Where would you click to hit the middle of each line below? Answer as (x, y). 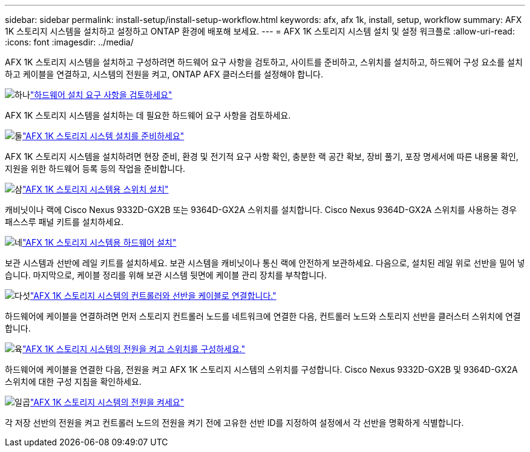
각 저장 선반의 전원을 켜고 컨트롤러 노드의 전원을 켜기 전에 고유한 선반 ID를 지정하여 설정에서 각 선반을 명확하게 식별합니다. (234, 423)
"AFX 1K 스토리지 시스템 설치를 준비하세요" (103, 136)
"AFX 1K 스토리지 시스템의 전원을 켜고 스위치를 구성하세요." (134, 349)
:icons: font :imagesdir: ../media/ (69, 42)
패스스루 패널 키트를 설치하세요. (64, 222)
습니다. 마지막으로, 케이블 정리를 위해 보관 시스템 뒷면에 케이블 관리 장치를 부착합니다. (166, 275)
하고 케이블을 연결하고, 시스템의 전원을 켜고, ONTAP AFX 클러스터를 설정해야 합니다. (164, 74)
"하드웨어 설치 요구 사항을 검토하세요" (101, 95)
